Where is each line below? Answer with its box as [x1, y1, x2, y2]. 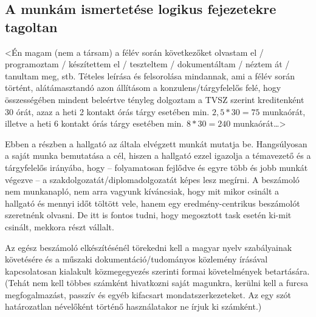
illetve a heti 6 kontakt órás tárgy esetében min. [5, 117, 184, 130]
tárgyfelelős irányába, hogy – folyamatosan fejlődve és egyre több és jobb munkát [5, 161, 308, 173]
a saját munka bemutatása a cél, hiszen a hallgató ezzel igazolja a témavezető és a [5, 149, 311, 162]
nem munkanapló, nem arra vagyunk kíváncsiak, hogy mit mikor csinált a [5, 185, 280, 198]
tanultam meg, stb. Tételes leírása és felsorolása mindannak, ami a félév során [5, 69, 295, 82]
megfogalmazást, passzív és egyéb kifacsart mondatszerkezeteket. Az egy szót [5, 288, 292, 301]
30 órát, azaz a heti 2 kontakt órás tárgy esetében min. [5, 105, 210, 118]
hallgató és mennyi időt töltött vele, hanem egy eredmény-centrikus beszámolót [5, 196, 300, 209]
